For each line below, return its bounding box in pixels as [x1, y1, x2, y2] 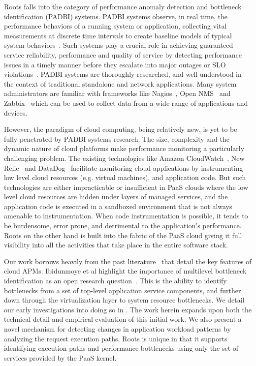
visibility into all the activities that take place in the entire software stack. [4, 240, 228, 250]
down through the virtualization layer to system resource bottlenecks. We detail [4, 295, 245, 305]
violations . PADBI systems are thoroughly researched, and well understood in [4, 69, 242, 79]
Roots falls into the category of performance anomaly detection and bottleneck [4, 1, 242, 11]
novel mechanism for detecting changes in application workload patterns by [4, 324, 231, 334]
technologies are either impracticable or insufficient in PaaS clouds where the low [4, 182, 249, 192]
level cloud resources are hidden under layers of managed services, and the [4, 191, 228, 202]
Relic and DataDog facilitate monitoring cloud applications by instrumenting [4, 162, 243, 173]
